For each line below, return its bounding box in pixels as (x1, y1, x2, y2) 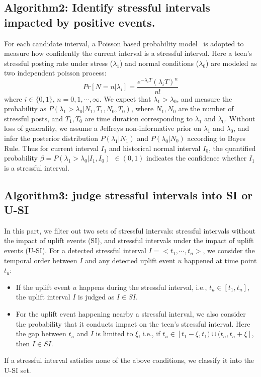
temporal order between (4, 255, 77, 265)
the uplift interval (16, 291, 70, 302)
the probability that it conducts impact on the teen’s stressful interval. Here (16, 318, 250, 329)
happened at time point (184, 255, 257, 265)
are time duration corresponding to (84, 113, 193, 123)
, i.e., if (138, 328, 160, 339)
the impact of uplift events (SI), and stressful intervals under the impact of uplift (4, 235, 254, 246)
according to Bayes (187, 132, 246, 143)
